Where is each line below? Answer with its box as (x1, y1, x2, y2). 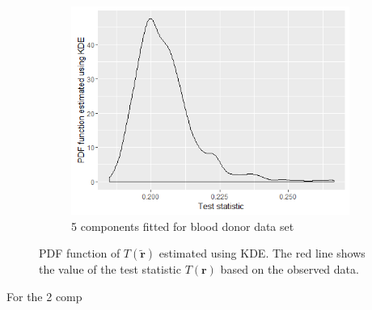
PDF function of (39, 245, 120, 262)
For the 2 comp (6, 287, 82, 304)
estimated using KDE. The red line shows (159, 245, 366, 262)
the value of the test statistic (39, 261, 181, 278)
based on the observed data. (220, 261, 359, 278)
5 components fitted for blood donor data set (71, 217, 294, 234)
